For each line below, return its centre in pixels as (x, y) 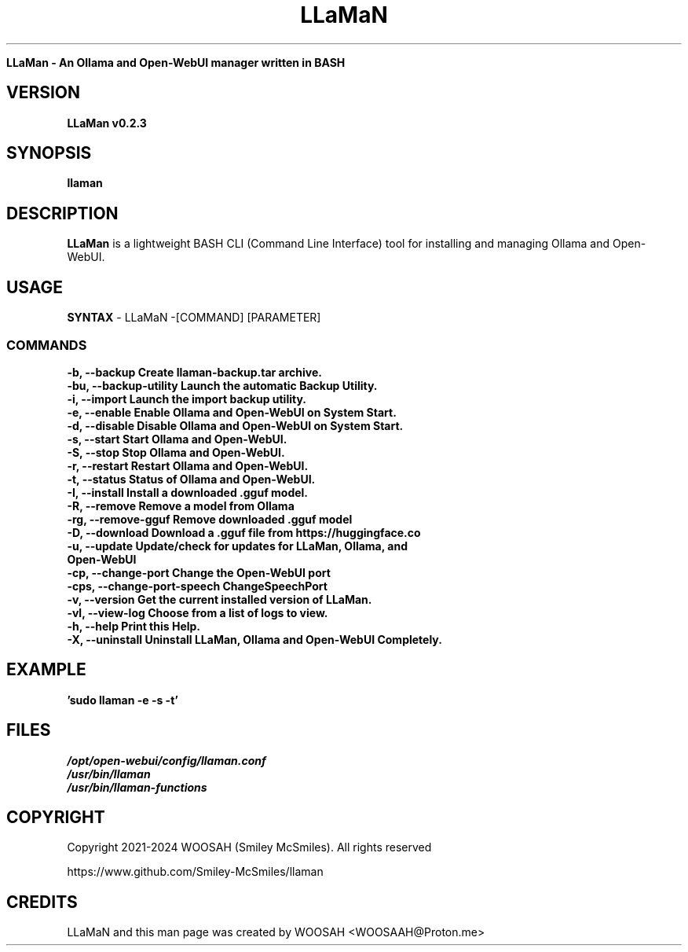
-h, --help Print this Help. (134, 626)
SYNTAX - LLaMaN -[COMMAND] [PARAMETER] (194, 318)
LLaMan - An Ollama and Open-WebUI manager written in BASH (176, 62)
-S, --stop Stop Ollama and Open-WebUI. (176, 452)
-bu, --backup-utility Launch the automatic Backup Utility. (222, 385)
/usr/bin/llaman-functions (137, 787)
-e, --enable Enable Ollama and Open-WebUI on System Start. (232, 412)
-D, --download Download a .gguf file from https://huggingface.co (244, 532)
